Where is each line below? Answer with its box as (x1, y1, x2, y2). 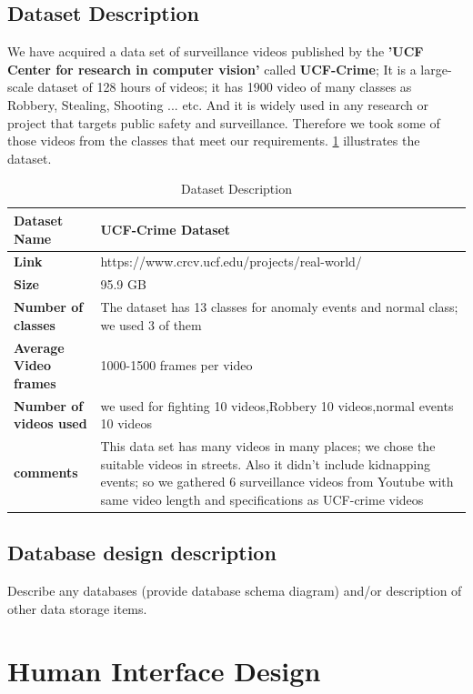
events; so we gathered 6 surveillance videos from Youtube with (100, 472, 454, 491)
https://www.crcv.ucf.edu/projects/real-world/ (100, 252, 362, 271)
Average (14, 337, 65, 357)
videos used (14, 414, 87, 433)
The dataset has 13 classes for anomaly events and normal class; (100, 297, 458, 317)
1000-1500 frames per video (100, 356, 253, 375)
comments (14, 463, 78, 482)
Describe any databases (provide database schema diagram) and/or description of (7, 581, 462, 600)
